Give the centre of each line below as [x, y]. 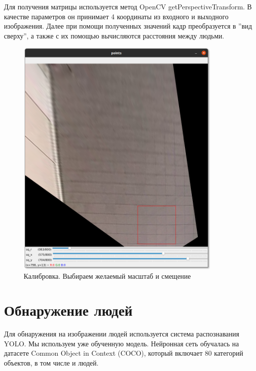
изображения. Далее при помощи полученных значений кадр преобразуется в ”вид [128, 26]
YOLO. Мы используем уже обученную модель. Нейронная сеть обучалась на [122, 343]
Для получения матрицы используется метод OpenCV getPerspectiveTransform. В [128, 6]
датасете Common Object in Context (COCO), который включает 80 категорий [124, 353]
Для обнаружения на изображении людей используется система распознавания [122, 333]
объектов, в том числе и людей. [51, 362]
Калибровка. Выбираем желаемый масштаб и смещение [107, 276]
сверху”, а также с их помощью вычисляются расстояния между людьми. [114, 35]
